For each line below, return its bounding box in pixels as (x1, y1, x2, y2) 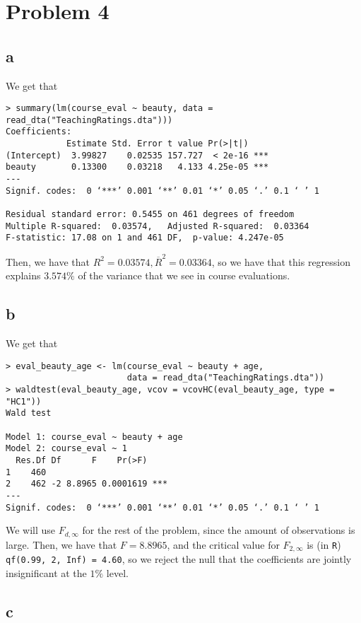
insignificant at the (6, 565, 87, 580)
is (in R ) (307, 537, 341, 552)
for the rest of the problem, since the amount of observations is (82, 523, 355, 537)
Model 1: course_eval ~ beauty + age (6, 431, 183, 442)
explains (6, 268, 41, 283)
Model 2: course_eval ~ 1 (6, 443, 127, 454)
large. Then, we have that (6, 537, 117, 552)
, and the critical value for (167, 537, 280, 552)
